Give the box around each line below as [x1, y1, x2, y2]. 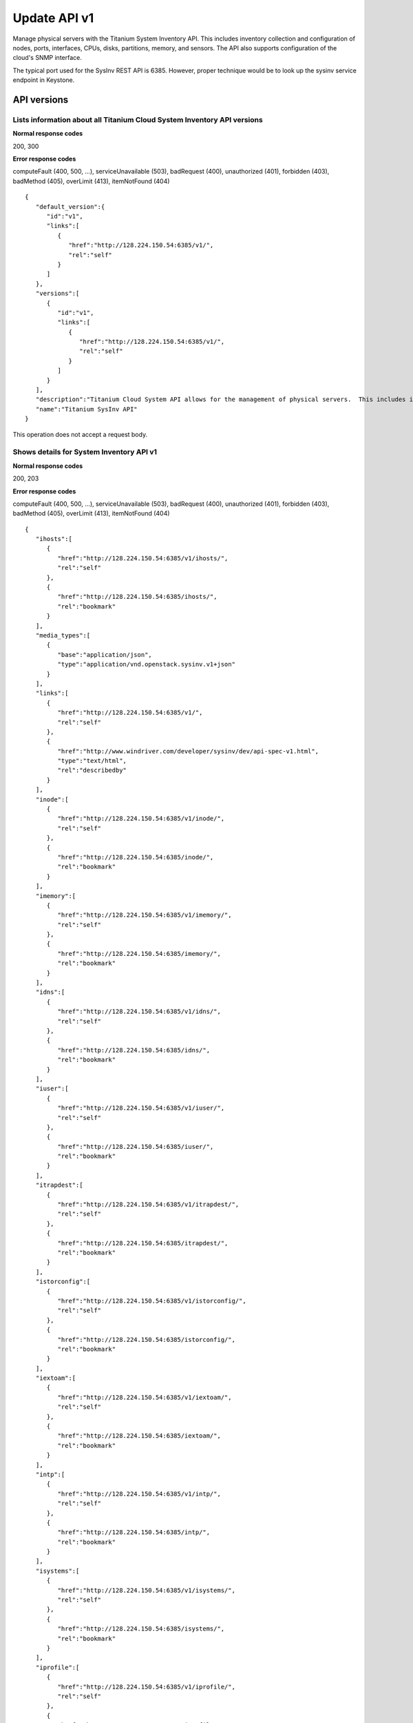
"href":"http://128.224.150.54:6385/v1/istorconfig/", [57, 1296, 247, 1305]
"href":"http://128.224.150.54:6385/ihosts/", [57, 593, 218, 601]
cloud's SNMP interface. [12, 54, 82, 62]
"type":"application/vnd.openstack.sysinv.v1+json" [57, 660, 235, 669]
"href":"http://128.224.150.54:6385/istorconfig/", [57, 1336, 235, 1343]
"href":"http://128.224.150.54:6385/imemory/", [57, 950, 222, 957]
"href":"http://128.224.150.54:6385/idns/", [57, 1046, 210, 1054]
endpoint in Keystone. [12, 76, 75, 84]
